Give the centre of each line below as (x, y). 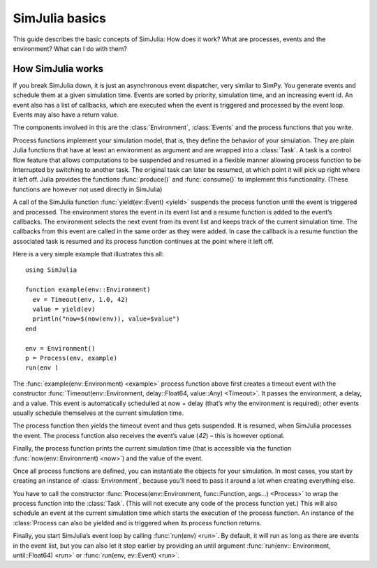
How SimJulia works (58, 69)
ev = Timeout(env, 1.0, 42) (81, 299)
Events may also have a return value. (66, 115)
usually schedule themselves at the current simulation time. (98, 413)
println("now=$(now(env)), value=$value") (106, 319)
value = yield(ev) (64, 310)
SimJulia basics (59, 18)
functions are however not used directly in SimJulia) (88, 189)
